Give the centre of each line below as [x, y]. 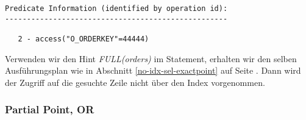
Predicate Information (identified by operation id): [116, 9]
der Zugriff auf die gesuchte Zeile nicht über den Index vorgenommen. [135, 82]
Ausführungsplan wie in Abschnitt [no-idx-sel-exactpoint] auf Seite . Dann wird [153, 70]
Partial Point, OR [50, 109]
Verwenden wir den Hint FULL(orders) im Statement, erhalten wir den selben [151, 58]
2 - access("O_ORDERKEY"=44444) [84, 39]
